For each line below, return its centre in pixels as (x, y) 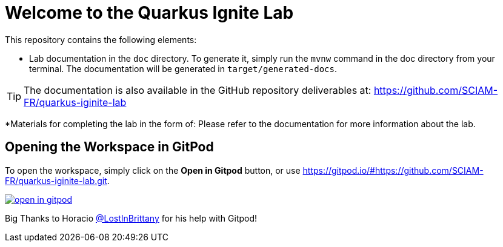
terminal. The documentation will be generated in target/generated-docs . (183, 68)
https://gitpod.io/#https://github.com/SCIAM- (393, 170)
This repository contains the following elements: (101, 39)
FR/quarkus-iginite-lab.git (56, 180)
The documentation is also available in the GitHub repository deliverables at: (198, 90)
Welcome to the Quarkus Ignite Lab (149, 13)
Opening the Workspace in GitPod (109, 147)
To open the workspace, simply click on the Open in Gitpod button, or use (153, 170)
